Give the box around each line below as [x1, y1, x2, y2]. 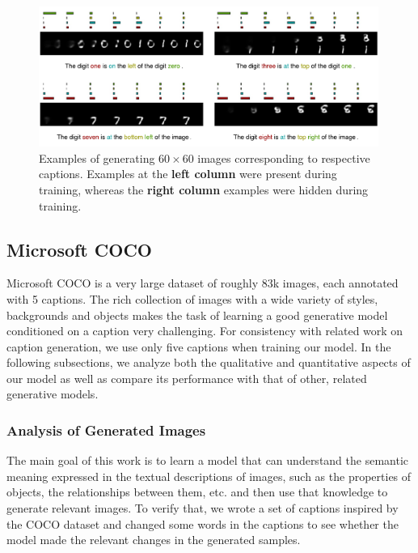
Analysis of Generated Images [6, 419, 206, 440]
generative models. [6, 385, 99, 402]
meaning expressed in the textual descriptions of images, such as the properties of [6, 467, 412, 484]
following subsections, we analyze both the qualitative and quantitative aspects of [6, 354, 411, 371]
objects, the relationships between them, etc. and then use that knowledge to [6, 483, 388, 500]
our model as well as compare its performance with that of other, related [6, 369, 367, 386]
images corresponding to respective [197, 149, 370, 166]
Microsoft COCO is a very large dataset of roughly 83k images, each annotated [6, 274, 399, 291]
